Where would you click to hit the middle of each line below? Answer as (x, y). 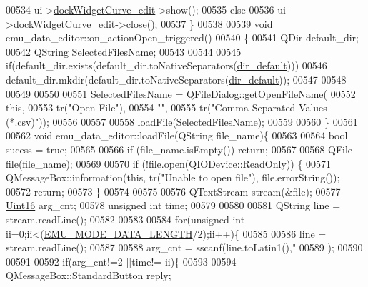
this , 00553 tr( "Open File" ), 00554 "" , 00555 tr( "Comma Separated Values (166, 107)
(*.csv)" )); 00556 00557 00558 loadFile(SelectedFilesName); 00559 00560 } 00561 (182, 121)
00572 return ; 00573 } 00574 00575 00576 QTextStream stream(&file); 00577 (173, 191)
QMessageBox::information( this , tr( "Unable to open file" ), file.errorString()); (173, 177)
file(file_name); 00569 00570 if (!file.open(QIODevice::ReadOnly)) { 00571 (169, 163)
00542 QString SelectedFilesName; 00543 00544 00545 (124, 51)
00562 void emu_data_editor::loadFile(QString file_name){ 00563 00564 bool (177, 135)
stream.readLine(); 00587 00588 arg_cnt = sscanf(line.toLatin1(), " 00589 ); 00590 (184, 247)
